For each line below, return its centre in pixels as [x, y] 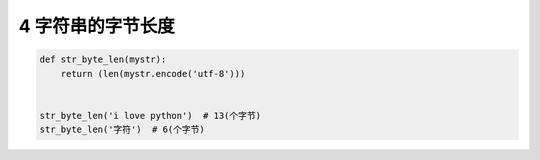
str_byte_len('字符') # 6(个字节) [122, 129]
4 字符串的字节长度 [96, 26]
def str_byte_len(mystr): [103, 59]
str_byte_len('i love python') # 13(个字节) [150, 115]
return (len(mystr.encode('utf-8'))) [153, 73]
